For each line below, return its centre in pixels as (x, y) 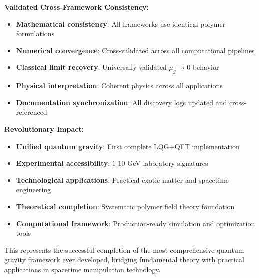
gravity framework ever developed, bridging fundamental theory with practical (124, 260)
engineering (33, 189)
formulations (35, 33)
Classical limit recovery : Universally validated (91, 67)
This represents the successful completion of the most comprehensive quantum (124, 250)
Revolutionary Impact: (44, 129)
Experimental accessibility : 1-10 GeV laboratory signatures (112, 163)
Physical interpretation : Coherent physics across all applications (119, 86)
